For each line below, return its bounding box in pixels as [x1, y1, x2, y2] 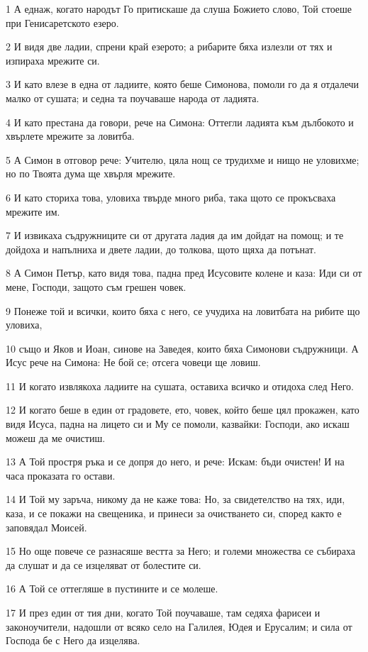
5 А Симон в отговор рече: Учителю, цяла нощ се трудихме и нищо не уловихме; [6, 152, 359, 167]
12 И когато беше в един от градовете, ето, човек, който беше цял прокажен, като [6, 402, 359, 417]
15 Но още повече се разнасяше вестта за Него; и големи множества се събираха [6, 543, 356, 558]
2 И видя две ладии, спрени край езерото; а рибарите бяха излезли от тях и [6, 39, 333, 54]
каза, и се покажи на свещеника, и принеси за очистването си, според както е [6, 506, 342, 521]
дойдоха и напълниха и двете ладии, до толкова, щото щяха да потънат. [6, 241, 316, 256]
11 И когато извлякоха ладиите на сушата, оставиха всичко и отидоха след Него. [6, 378, 354, 393]
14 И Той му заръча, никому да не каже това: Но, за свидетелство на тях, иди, [6, 492, 345, 507]
